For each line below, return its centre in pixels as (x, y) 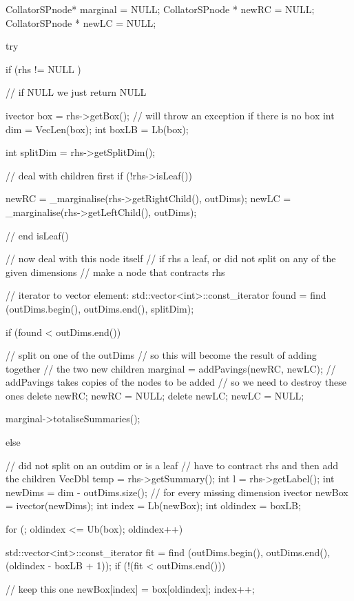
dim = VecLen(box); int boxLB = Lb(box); (97, 129)
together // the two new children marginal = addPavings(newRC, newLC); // (171, 368)
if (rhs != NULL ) (43, 69)
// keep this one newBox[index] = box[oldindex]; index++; (130, 588)
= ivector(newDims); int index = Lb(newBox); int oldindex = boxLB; (153, 505)
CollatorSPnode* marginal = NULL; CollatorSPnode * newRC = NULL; (160, 9)
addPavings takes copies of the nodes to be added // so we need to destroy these (176, 382)
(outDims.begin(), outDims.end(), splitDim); (100, 308)
